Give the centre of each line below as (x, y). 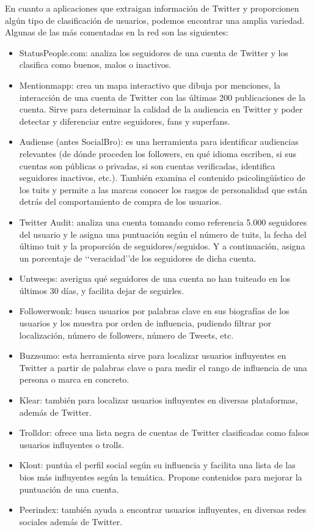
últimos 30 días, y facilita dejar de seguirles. (101, 290)
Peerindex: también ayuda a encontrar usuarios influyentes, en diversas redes (163, 510)
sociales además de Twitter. (71, 521)
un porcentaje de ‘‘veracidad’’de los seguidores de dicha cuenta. (138, 258)
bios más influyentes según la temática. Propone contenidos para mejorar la (161, 477)
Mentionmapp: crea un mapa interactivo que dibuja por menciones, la (150, 85)
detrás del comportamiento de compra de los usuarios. (120, 201)
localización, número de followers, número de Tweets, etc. (126, 335)
